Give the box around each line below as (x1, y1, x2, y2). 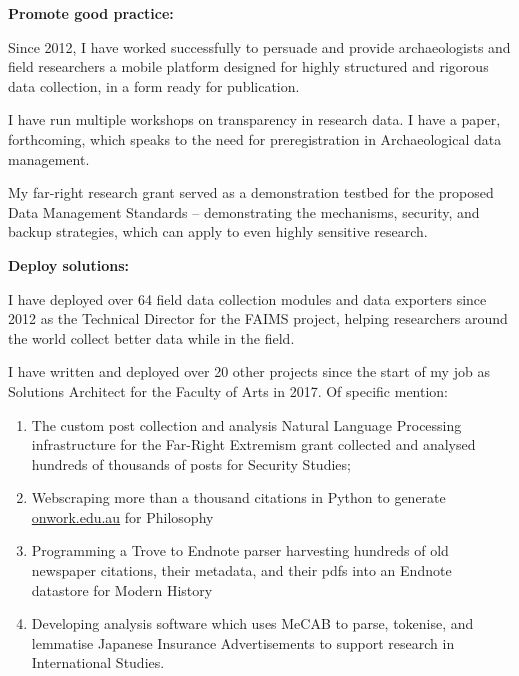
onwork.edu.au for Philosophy (31, 506, 214, 527)
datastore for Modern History (31, 579, 213, 600)
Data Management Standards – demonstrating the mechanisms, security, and (8, 201, 480, 222)
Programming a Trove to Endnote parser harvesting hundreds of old (31, 540, 449, 561)
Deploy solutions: (8, 254, 129, 275)
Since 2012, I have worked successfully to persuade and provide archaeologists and (8, 36, 511, 57)
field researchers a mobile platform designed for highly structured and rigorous (8, 56, 489, 77)
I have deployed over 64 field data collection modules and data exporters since (8, 288, 487, 309)
